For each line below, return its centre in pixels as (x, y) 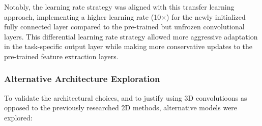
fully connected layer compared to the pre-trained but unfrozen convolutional (124, 27)
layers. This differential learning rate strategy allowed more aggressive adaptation (131, 36)
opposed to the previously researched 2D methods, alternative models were (121, 108)
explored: (18, 117)
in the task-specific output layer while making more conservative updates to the (128, 46)
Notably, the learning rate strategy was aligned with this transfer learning (119, 7)
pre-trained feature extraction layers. (61, 56)
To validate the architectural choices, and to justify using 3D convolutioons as (126, 97)
